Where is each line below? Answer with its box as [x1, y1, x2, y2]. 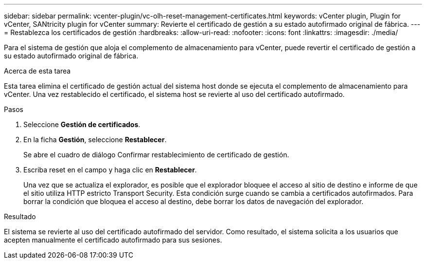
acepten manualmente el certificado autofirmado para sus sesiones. [4, 236, 222, 244]
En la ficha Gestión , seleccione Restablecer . [23, 135, 167, 144]
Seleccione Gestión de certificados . [23, 120, 141, 129]
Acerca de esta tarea [4, 67, 71, 75]
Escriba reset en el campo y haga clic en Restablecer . [23, 166, 197, 174]
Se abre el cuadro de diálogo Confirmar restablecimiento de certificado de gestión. [23, 150, 289, 159]
